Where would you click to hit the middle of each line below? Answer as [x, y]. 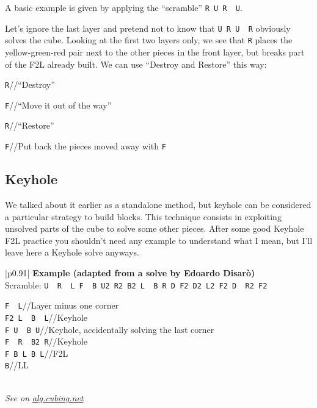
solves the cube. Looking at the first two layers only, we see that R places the [149, 40]
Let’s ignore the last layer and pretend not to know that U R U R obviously [148, 28]
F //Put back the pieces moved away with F [86, 146]
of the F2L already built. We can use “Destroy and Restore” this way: [136, 64]
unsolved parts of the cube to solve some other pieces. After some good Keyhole [155, 228]
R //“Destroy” [30, 84]
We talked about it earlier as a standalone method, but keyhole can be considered [158, 204]
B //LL [17, 365]
